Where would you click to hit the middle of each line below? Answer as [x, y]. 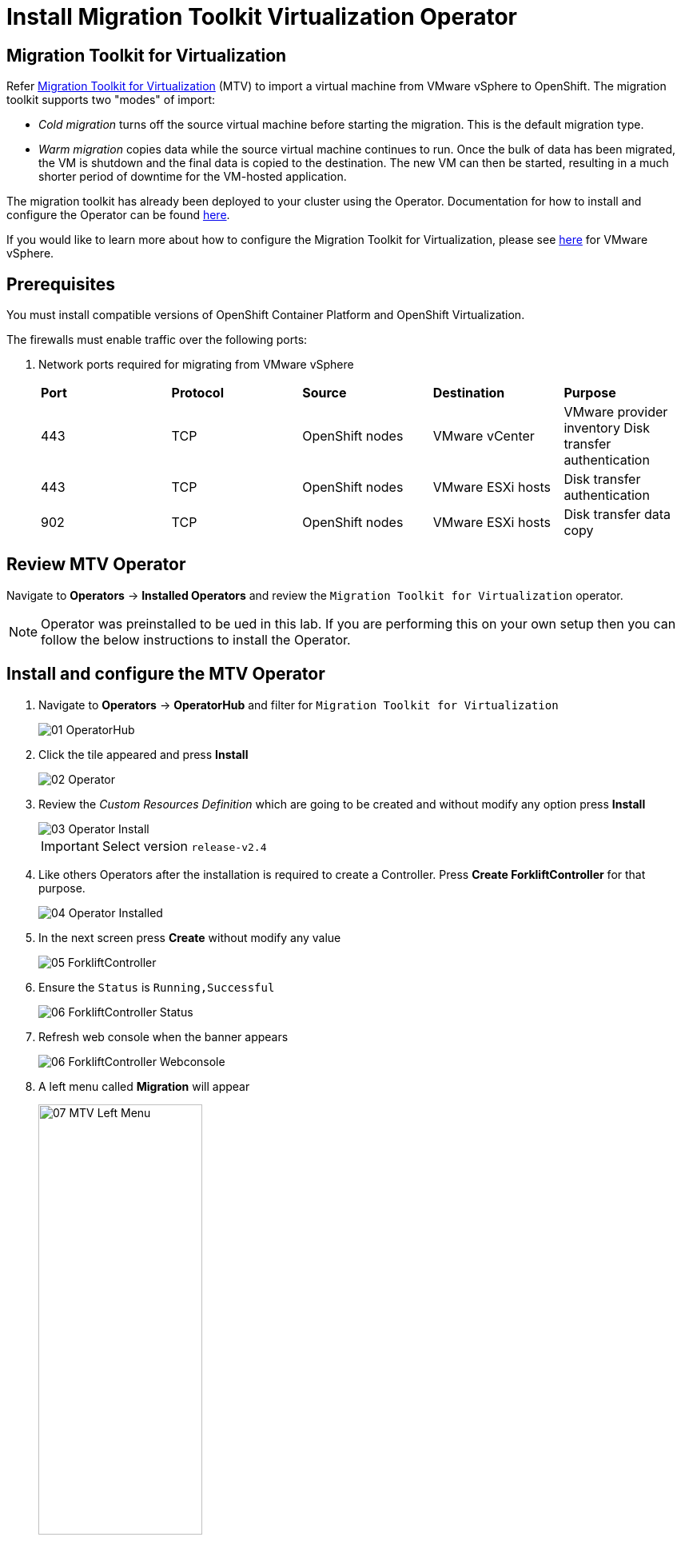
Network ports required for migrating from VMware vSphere [196, 365]
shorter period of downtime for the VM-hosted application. [193, 177]
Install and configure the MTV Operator [166, 674]
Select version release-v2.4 [184, 846]
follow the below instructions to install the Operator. [196, 639]
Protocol [197, 393]
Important [70, 846]
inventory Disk [607, 428]
